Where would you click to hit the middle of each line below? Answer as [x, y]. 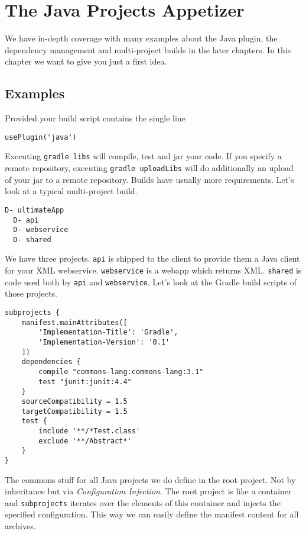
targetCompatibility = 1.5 [74, 411]
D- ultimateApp [35, 210]
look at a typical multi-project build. [71, 191]
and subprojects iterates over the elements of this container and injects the [143, 502]
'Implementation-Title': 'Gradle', [108, 332]
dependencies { [51, 362]
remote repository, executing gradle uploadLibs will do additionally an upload [149, 168]
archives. [20, 525]
